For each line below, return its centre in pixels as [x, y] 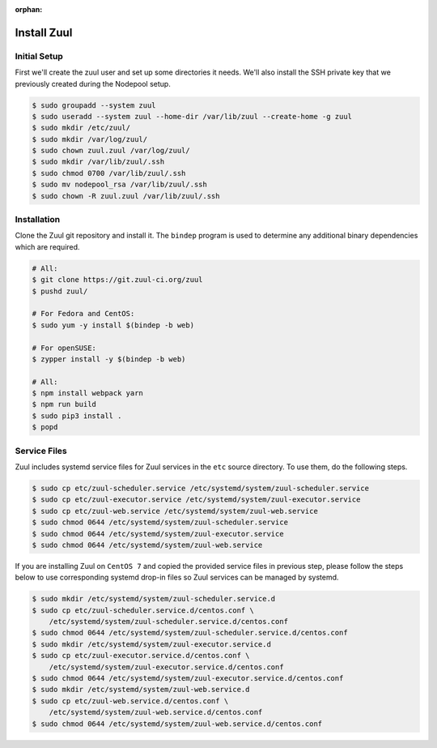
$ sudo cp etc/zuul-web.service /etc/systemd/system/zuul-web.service [175, 511]
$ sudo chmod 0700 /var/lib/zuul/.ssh [109, 173]
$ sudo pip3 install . [77, 416]
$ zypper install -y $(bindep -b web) [109, 359]
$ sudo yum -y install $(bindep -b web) [113, 325]
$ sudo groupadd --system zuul [94, 105]
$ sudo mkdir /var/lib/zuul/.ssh [98, 162]
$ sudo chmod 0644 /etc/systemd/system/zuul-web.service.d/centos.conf [177, 724]
